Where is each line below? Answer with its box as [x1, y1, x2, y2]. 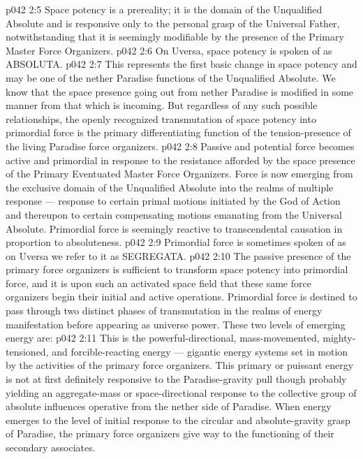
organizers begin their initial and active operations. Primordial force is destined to [6, 289, 357, 304]
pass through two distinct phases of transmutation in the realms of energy [6, 303, 323, 318]
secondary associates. [6, 440, 96, 454]
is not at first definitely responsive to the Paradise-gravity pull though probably [6, 372, 347, 386]
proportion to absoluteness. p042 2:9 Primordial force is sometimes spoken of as [6, 235, 346, 249]
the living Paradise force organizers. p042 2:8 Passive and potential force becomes [6, 138, 355, 153]
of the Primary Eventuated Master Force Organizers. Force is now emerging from [6, 166, 353, 181]
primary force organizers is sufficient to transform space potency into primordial [6, 262, 348, 277]
